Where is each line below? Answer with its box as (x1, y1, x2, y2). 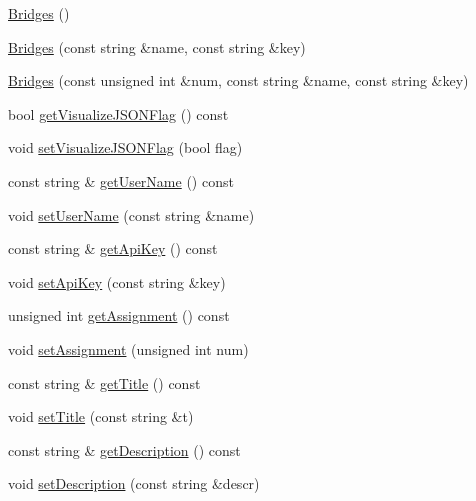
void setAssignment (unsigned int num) (8, 338, 249, 359)
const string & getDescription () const (8, 439, 241, 460)
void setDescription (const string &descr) (8, 473, 260, 494)
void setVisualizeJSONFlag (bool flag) (8, 137, 243, 158)
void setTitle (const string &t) (8, 406, 194, 427)
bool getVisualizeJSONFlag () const (8, 103, 229, 124)
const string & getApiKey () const (8, 238, 218, 259)
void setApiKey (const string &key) (8, 271, 226, 292)
